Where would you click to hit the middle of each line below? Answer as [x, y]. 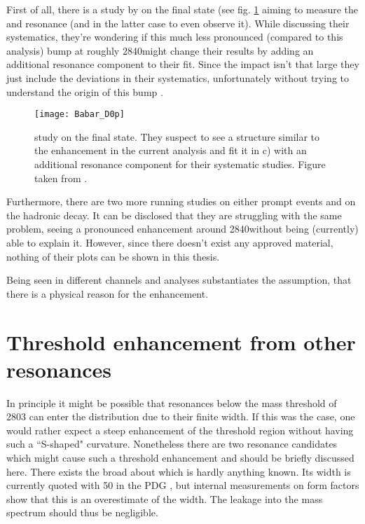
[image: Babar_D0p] [80, 115]
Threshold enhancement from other [181, 342]
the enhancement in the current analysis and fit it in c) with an [171, 150]
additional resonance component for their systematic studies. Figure [180, 164]
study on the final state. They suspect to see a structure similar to [177, 136]
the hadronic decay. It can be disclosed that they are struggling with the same [174, 215]
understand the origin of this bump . [85, 91]
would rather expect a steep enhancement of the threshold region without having [180, 430]
